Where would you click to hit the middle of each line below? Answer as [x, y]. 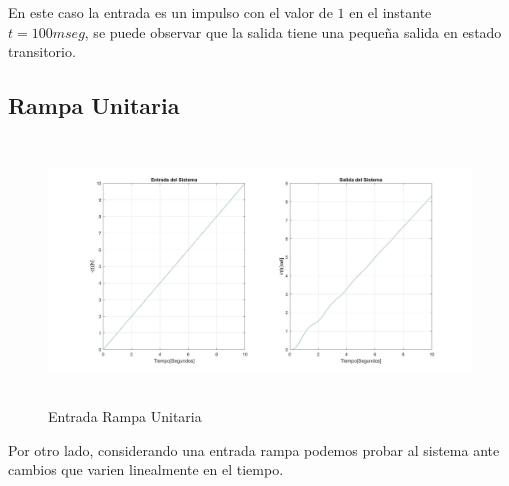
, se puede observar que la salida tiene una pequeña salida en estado [293, 31]
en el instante [390, 12]
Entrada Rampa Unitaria [125, 416]
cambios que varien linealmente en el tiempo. [146, 469]
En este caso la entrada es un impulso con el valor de [170, 12]
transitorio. [42, 51]
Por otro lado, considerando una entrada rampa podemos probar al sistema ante [254, 449]
